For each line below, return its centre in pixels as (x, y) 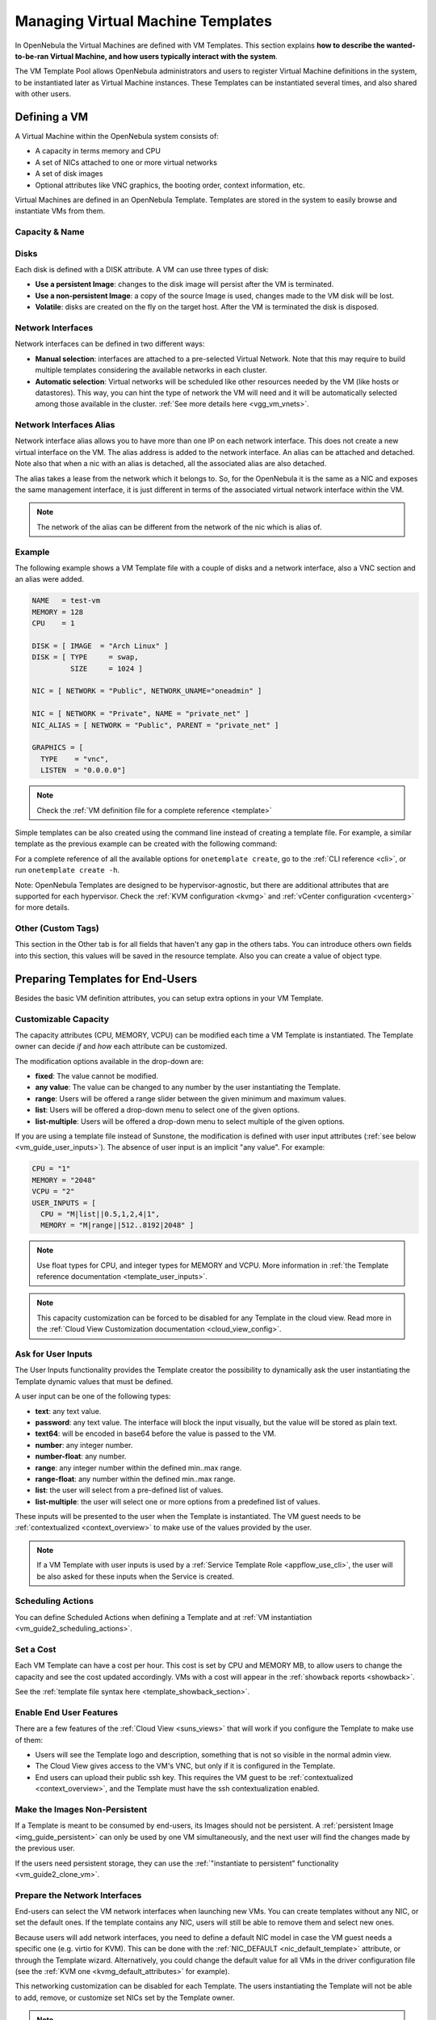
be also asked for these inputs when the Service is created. (135, 1576)
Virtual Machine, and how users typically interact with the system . (163, 56)
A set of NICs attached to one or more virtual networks (126, 162)
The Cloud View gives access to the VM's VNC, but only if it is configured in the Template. (185, 1766)
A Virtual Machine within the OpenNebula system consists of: (117, 137)
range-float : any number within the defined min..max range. (135, 1479)
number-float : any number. (81, 1456)
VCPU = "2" (53, 1191)
